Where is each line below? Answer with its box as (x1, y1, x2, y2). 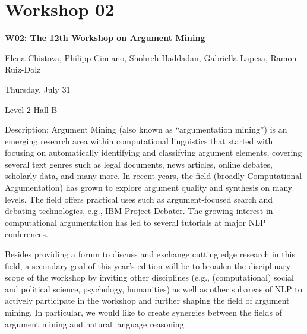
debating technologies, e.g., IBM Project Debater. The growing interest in (5, 204, 273, 217)
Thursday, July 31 (5, 83, 71, 95)
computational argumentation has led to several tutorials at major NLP (5, 216, 266, 228)
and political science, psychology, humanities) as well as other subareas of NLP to (5, 282, 302, 295)
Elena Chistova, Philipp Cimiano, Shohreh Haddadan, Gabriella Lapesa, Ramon (5, 51, 297, 64)
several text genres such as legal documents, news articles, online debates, (5, 157, 273, 170)
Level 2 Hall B (5, 103, 58, 115)
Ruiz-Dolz (5, 63, 41, 75)
